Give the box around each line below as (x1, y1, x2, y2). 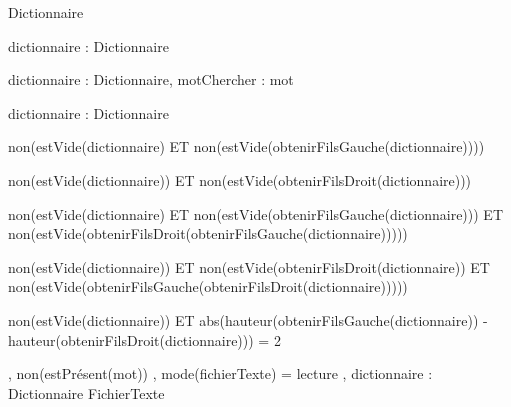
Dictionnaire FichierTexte (8, 382, 165, 403)
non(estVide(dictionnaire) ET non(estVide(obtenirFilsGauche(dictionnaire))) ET (8, 203, 503, 224)
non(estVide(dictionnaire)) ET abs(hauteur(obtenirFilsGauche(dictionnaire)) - (8, 309, 488, 330)
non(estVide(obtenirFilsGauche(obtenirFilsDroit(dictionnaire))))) (8, 276, 408, 297)
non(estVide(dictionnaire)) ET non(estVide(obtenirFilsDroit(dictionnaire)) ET (8, 256, 490, 277)
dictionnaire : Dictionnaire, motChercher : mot (8, 69, 294, 90)
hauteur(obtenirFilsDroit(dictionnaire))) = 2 (8, 329, 281, 350)
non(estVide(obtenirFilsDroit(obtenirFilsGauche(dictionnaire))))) (8, 223, 408, 244)
